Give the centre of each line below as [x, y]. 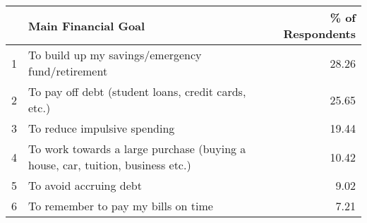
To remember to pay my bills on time [121, 206]
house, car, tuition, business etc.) [110, 165]
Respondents [319, 34]
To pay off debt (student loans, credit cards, [137, 91]
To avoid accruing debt [85, 185]
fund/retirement [68, 71]
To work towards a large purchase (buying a [137, 149]
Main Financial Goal [87, 25]
